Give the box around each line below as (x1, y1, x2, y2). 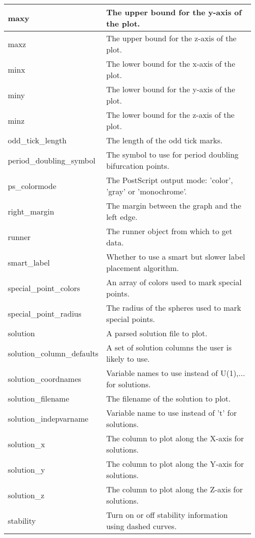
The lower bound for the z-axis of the (106, 109, 235, 120)
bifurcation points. (106, 160, 170, 171)
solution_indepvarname (8, 412, 89, 424)
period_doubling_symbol (8, 154, 96, 166)
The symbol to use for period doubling (106, 149, 239, 160)
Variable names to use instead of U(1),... (106, 367, 245, 378)
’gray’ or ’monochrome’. (106, 186, 187, 197)
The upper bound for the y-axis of (106, 6, 242, 18)
